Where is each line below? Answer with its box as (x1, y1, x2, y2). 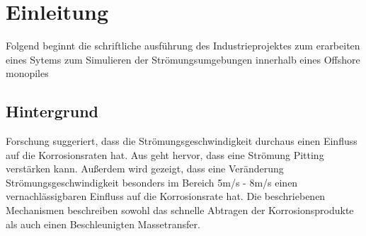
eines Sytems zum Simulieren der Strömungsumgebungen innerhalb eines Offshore (6, 52, 360, 66)
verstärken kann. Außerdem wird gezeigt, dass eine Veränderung (6, 161, 284, 176)
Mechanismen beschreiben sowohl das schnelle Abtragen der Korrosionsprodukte (6, 203, 354, 218)
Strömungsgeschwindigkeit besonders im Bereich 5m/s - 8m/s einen (6, 175, 298, 189)
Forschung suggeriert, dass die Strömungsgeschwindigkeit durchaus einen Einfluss (6, 134, 358, 148)
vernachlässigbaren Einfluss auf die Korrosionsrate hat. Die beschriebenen (6, 189, 326, 203)
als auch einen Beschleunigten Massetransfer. (6, 216, 200, 231)
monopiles (6, 66, 49, 81)
